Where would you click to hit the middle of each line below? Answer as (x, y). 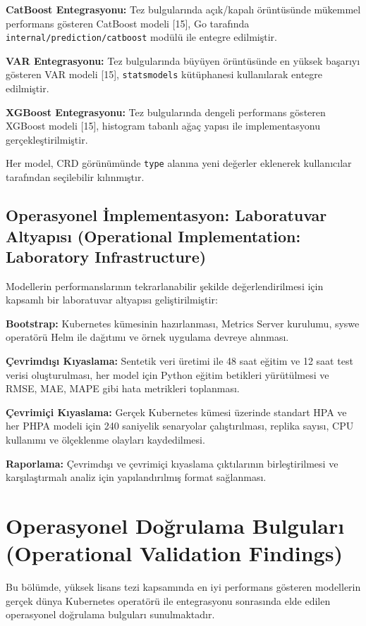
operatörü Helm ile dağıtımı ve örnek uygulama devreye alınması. (147, 337)
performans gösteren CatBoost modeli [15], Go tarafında (128, 23)
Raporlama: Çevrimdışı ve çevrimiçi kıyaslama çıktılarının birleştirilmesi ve (172, 463)
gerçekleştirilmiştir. (47, 139)
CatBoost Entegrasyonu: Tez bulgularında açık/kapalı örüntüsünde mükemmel (183, 9)
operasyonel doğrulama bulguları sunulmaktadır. (110, 614)
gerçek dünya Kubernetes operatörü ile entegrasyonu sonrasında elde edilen (168, 600)
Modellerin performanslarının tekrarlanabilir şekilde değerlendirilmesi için (165, 286)
